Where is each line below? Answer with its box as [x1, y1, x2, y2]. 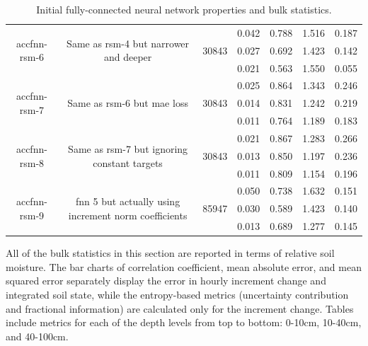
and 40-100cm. [6, 328, 69, 343]
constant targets [93, 155, 163, 170]
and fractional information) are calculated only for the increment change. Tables [6, 301, 354, 316]
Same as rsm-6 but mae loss [67, 96, 188, 110]
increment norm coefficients [68, 208, 188, 223]
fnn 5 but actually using [76, 194, 180, 209]
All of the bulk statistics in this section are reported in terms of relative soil [6, 246, 335, 260]
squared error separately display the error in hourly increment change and [6, 273, 326, 288]
